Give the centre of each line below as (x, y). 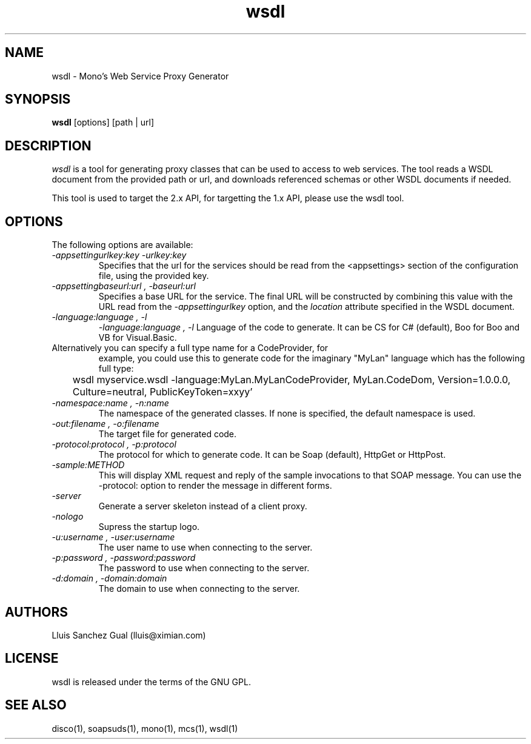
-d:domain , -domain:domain (109, 578)
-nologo (68, 517)
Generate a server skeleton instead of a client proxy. (203, 506)
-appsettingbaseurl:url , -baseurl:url (124, 286)
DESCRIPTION (48, 146)
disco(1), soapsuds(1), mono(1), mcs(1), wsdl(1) (145, 728)
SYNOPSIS (38, 99)
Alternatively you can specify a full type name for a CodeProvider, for (190, 348)
